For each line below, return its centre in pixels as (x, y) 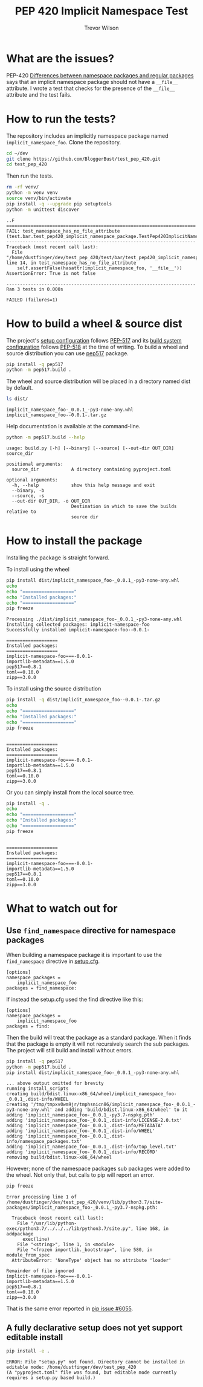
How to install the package (74, 541)
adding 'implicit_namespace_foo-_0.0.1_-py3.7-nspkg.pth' (81, 1115)
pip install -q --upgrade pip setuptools (59, 204)
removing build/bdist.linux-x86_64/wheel (59, 1157)
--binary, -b (28, 491)
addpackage (20, 1234)
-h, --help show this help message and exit (83, 485)
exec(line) (36, 1240)
